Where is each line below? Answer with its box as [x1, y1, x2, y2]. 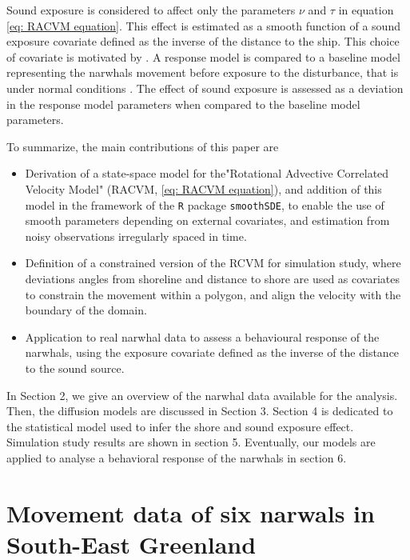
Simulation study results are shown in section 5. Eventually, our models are [6, 434, 376, 450]
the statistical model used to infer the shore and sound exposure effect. [6, 418, 354, 434]
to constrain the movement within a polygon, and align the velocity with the [25, 286, 401, 302]
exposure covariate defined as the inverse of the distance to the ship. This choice [6, 33, 400, 50]
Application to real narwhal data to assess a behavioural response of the [25, 328, 380, 345]
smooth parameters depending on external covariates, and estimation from [25, 212, 390, 229]
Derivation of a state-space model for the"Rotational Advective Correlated [25, 165, 389, 182]
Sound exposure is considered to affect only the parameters [6, 2, 296, 18]
